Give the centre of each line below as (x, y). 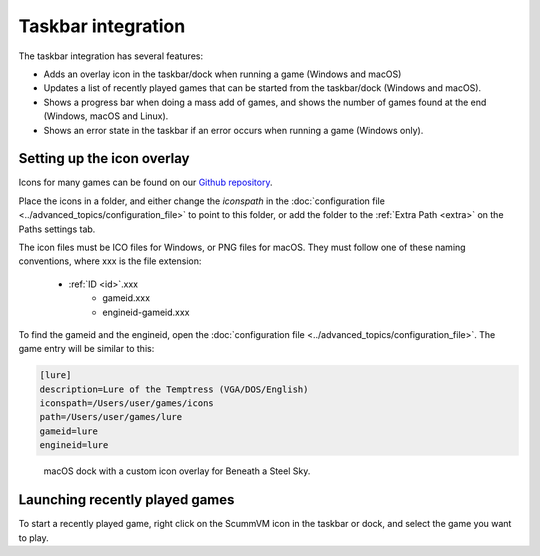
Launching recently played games (126, 500)
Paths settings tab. (57, 229)
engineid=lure (74, 445)
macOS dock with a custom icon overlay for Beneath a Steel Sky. (177, 471)
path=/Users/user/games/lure (111, 417)
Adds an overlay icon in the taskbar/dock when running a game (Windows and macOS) (222, 74)
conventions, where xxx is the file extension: (110, 261)
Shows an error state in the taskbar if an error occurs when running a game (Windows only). (233, 130)
